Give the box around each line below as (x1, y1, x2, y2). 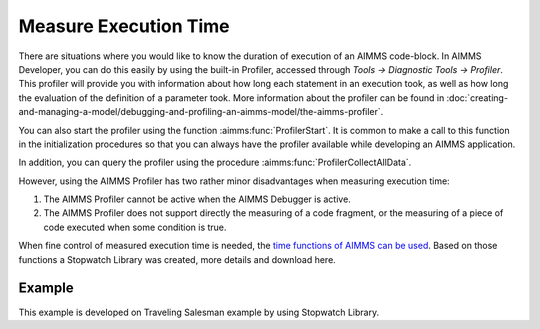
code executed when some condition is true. (43, 221, 227, 233)
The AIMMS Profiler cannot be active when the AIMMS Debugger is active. (43, 193, 352, 205)
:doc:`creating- (446, 91, 509, 104)
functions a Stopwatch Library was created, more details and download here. (18, 253, 337, 265)
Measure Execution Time (18, 15, 230, 37)
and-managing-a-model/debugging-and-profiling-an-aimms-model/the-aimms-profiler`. (18, 106, 384, 118)
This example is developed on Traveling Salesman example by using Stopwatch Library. (18, 306, 380, 318)
